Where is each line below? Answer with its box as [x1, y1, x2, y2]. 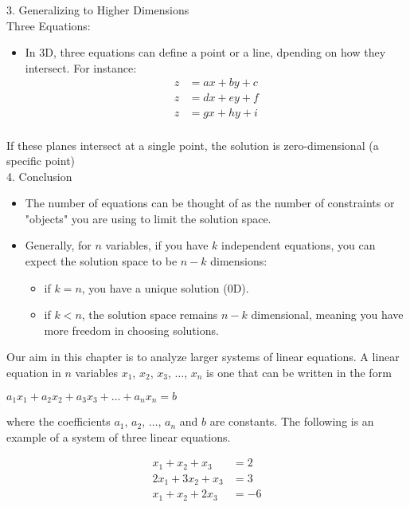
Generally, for [25, 237, 92, 253]
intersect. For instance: [25, 59, 137, 76]
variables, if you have [105, 237, 209, 253]
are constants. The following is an [209, 413, 374, 430]
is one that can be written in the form [206, 364, 392, 381]
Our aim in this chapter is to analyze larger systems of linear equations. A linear [6, 348, 400, 365]
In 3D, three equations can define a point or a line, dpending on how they [25, 44, 386, 61]
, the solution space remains [81, 306, 218, 323]
